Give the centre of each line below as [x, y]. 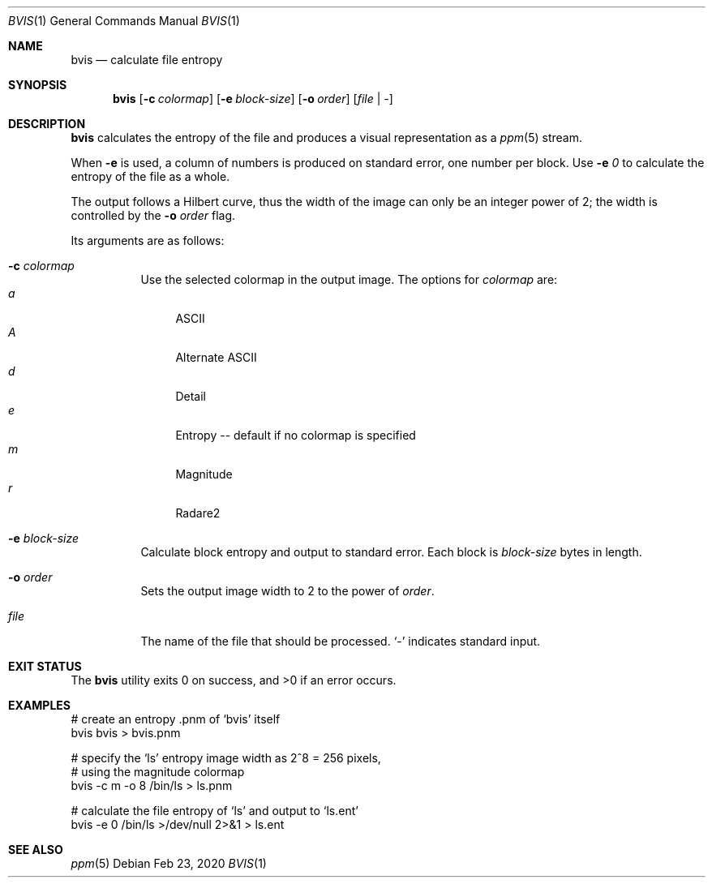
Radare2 [198, 513]
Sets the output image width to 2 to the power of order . [287, 591]
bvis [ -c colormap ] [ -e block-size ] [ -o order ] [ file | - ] [253, 99]
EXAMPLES [39, 705]
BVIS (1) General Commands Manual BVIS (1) [124, 21]
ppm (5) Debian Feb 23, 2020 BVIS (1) [169, 863]
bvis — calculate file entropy [147, 60]
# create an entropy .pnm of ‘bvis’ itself [176, 719]
